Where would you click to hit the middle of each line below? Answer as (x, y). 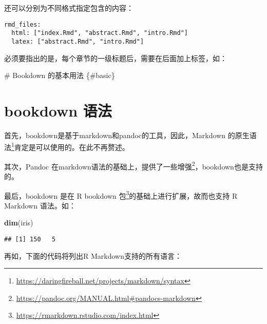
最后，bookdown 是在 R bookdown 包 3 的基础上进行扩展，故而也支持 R (121, 195)
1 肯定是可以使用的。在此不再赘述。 (70, 146)
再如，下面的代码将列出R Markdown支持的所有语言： (93, 255)
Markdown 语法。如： (40, 205)
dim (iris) (19, 223)
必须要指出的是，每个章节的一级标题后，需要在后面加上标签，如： (116, 58)
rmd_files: (23, 24)
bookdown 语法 (58, 110)
